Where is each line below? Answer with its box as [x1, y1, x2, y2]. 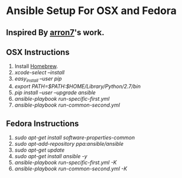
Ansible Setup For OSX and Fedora [6, 4, 177, 18]
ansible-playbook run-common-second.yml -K [14, 165, 127, 172]
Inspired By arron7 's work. [6, 28, 105, 37]
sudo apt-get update [14, 146, 65, 153]
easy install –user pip [14, 75, 62, 84]
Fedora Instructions [6, 118, 79, 128]
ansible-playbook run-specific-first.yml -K [14, 159, 117, 166]
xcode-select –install [14, 69, 65, 76]
